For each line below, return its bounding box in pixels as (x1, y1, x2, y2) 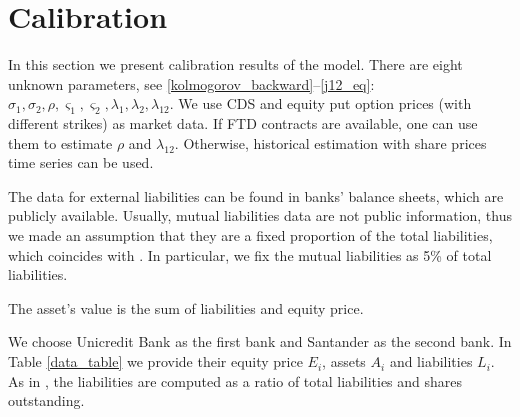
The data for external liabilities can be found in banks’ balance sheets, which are (8, 185, 504, 206)
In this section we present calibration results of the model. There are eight (8, 54, 463, 75)
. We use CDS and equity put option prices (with (169, 93, 472, 114)
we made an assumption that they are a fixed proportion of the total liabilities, (8, 225, 493, 246)
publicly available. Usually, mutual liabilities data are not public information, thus (8, 205, 513, 226)
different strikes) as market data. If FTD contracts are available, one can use (8, 113, 478, 134)
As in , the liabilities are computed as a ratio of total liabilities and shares (8, 370, 463, 391)
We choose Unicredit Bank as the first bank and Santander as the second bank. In (8, 331, 512, 352)
